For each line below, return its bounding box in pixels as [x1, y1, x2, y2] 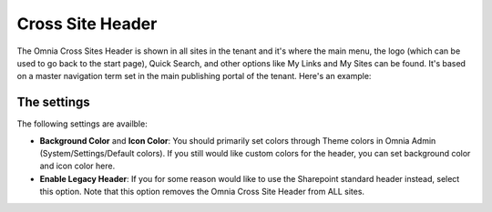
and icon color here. [39, 160, 116, 172]
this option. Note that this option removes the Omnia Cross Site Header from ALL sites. [39, 187, 364, 197]
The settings [16, 95, 90, 110]
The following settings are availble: [16, 118, 148, 129]
